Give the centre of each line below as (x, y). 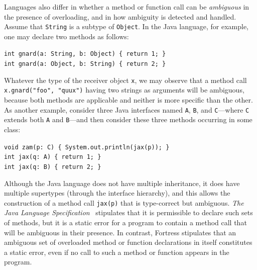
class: (12, 129)
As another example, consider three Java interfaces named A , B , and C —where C (127, 109)
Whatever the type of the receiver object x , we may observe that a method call (125, 80)
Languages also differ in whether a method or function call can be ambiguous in (127, 7)
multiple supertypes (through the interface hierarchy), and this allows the (117, 193)
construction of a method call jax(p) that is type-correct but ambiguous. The (124, 202)
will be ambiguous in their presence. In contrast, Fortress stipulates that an (120, 232)
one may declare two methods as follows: (67, 36)
